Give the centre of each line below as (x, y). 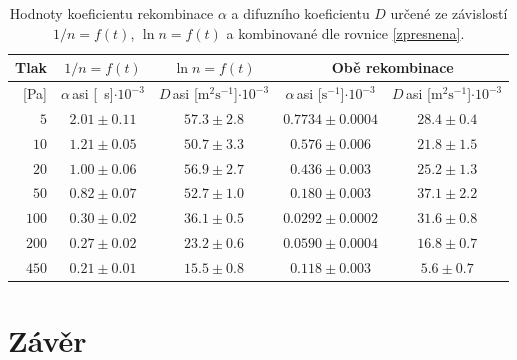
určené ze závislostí (449, 13)
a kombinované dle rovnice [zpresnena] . (345, 32)
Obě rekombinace (392, 67)
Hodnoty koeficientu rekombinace (111, 13)
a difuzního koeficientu (300, 13)
